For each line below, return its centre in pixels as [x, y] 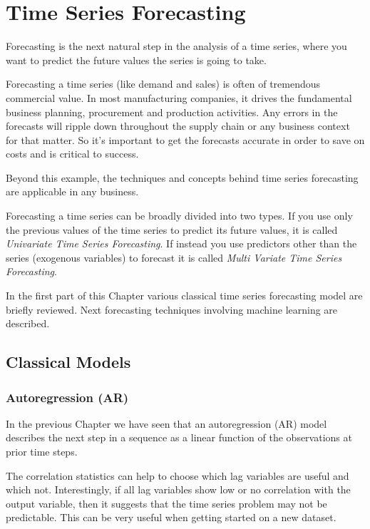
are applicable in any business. [72, 191]
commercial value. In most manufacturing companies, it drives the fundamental [179, 97]
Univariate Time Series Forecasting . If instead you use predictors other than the [181, 243]
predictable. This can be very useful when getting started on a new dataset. [171, 517]
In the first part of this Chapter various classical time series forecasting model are [184, 296]
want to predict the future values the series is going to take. [136, 60]
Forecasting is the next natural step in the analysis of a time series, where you [176, 46]
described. [28, 323]
